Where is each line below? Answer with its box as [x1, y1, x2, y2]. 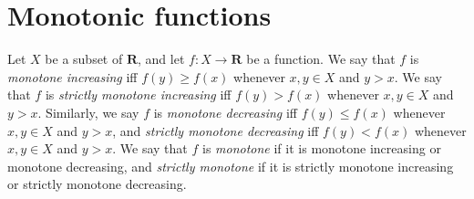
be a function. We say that [246, 49, 396, 68]
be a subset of [45, 49, 123, 68]
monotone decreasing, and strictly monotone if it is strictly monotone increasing [7, 156, 454, 175]
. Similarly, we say [37, 102, 139, 121]
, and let [138, 49, 185, 68]
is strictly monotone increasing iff [45, 85, 232, 104]
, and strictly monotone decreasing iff [112, 120, 319, 140]
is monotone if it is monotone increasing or [201, 139, 441, 158]
